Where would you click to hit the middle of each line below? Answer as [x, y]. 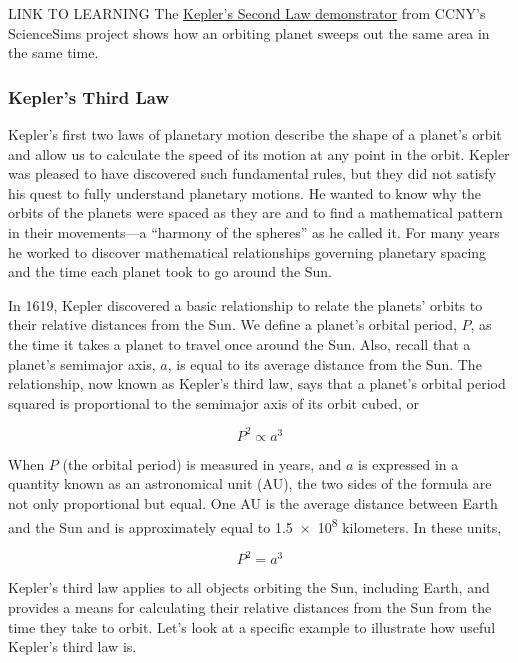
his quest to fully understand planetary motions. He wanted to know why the [244, 192]
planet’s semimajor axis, [82, 363]
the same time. [53, 52]
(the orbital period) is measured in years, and [202, 463]
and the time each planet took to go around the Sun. [170, 271]
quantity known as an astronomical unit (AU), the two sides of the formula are [250, 483]
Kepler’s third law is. [72, 646]
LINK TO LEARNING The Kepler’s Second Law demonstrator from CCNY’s [247, 13]
